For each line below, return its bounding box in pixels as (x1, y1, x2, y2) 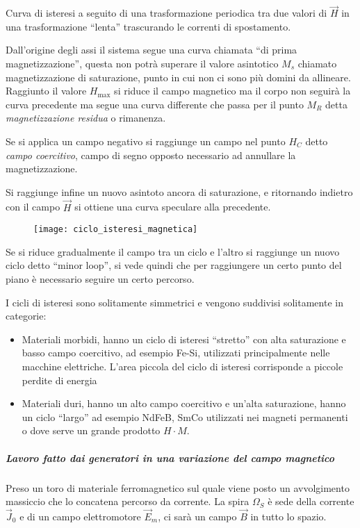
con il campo (6, 199, 60, 214)
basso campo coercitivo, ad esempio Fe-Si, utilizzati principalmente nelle (22, 345, 330, 360)
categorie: (6, 308, 47, 323)
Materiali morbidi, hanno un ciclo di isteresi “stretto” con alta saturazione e (22, 331, 346, 346)
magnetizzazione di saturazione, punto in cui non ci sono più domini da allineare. (6, 69, 351, 84)
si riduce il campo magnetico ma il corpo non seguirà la (114, 83, 351, 98)
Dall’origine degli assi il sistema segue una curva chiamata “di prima (6, 42, 297, 57)
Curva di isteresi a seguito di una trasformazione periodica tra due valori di (6, 6, 327, 20)
